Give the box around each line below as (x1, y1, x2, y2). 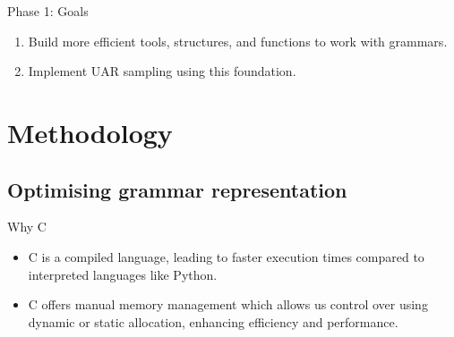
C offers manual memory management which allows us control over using (28, 295, 428, 314)
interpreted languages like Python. (28, 265, 218, 283)
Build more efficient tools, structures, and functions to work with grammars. (28, 31, 448, 50)
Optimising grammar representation (7, 175, 347, 203)
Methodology (7, 114, 173, 150)
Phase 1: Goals (7, 2, 89, 20)
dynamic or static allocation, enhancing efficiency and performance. (28, 312, 398, 331)
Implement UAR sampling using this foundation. (28, 62, 296, 80)
